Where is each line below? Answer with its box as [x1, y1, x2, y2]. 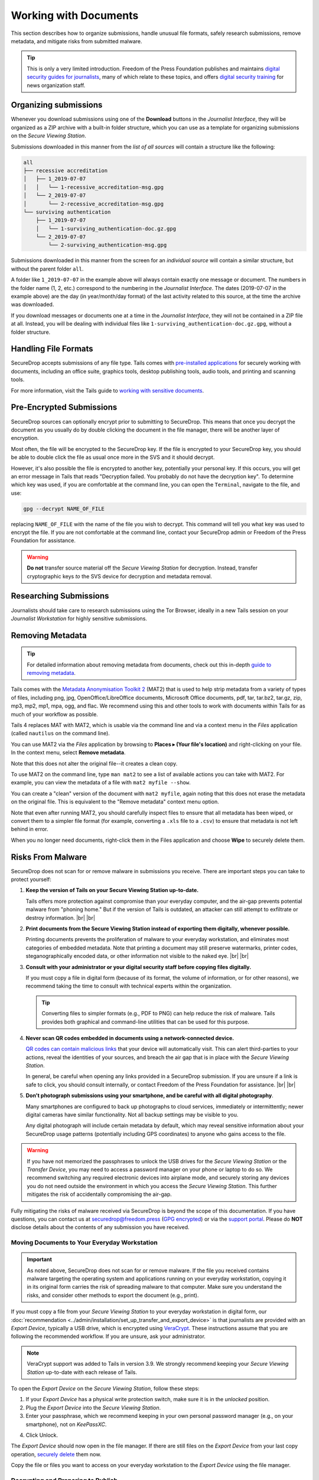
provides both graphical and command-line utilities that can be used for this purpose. [41, 1018, 249, 1025]
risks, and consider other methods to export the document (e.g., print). [27, 1291, 199, 1299]
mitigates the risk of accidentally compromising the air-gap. [27, 1191, 172, 1198]
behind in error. [11, 826, 48, 833]
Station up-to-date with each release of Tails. [27, 1368, 138, 1376]
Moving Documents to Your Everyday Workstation [11, 1238, 158, 1247]
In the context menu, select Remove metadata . [11, 749, 126, 756]
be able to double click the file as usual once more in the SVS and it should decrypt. [11, 453, 215, 461]
